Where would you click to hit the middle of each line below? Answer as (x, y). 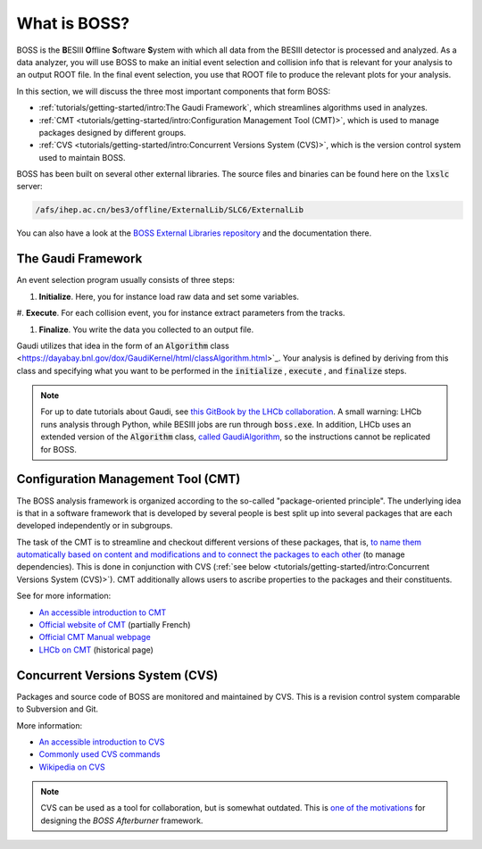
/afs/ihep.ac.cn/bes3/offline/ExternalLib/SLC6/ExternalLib (170, 210)
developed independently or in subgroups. (95, 526)
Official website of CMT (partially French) (115, 625)
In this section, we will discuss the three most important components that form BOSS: (174, 91)
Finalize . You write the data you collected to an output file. (146, 329)
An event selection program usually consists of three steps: (126, 280)
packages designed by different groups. (112, 132)
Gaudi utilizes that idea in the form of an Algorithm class (123, 345)
